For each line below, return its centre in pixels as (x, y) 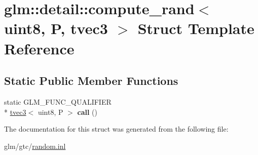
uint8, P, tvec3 (56, 28)
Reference (39, 48)
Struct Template (196, 28)
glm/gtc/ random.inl (35, 146)
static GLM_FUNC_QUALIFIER (58, 101)
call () (87, 112)
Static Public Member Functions (91, 81)
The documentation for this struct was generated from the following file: (116, 129)
